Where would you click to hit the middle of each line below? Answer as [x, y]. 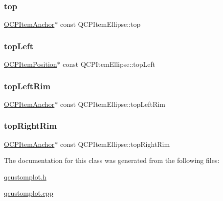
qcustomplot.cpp [29, 193]
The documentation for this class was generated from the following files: [112, 160]
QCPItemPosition [31, 64]
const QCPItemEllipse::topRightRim [115, 144]
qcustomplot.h [25, 176]
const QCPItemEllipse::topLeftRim [112, 104]
